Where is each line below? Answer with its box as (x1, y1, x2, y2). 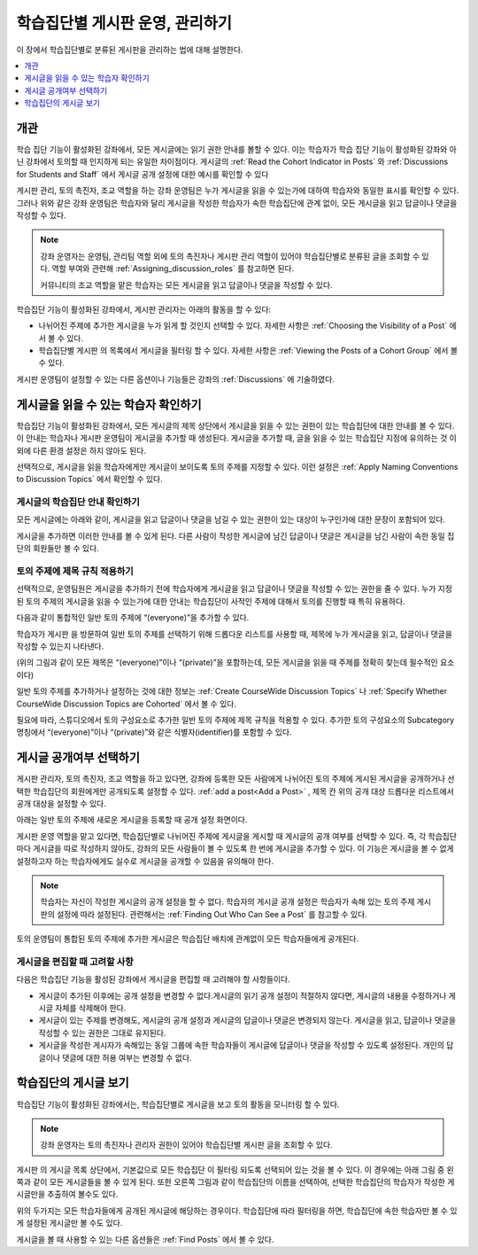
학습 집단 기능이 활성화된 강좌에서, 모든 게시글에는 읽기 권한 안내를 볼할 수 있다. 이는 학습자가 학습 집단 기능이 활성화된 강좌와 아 (16, 144, 458, 155)
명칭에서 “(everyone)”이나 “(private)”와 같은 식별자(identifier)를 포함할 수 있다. (16, 727, 292, 737)
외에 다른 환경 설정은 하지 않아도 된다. (16, 445, 146, 456)
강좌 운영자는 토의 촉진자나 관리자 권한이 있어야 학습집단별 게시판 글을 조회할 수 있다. (40, 1140, 333, 1150)
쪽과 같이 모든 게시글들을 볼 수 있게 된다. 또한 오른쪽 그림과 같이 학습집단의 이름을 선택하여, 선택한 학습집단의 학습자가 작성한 (16, 1177, 446, 1188)
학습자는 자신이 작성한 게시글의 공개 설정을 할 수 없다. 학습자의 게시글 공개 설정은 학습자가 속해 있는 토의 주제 (40, 896, 415, 908)
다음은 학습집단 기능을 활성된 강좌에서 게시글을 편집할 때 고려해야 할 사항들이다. (16, 974, 291, 985)
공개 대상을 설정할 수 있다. (16, 799, 106, 808)
